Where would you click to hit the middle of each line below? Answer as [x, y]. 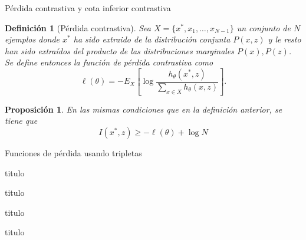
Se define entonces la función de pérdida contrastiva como [109, 62]
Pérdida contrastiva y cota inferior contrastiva [88, 8]
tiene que [21, 121]
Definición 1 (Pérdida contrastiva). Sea [78, 27]
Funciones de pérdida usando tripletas [73, 153]
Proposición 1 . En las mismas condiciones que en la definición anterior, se [144, 109]
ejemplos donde [32, 39]
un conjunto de [264, 27]
